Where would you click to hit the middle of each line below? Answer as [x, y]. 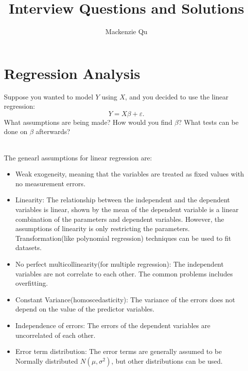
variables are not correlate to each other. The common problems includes [124, 273]
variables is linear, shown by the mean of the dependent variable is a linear [127, 209]
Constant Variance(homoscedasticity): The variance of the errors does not [125, 299]
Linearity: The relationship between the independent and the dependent [123, 200]
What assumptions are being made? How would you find [88, 122]
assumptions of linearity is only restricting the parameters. [103, 228]
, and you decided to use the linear [177, 96]
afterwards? [53, 131]
